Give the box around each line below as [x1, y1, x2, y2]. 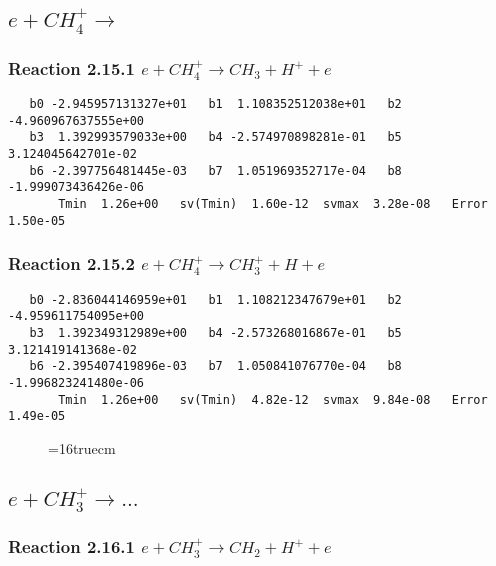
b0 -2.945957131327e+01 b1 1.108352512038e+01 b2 [29, 97, 402, 112]
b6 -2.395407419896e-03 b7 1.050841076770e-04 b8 [29, 359, 402, 374]
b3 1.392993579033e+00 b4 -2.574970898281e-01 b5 [29, 130, 402, 145]
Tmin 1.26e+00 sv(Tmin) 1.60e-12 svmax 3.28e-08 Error [58, 196, 488, 211]
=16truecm [48, 437, 116, 458]
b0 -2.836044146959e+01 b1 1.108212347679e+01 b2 [29, 292, 402, 307]
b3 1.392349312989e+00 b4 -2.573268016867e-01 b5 [29, 325, 402, 340]
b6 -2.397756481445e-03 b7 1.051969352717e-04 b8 [29, 163, 402, 178]
